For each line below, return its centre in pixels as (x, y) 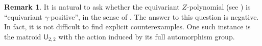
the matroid (23, 36)
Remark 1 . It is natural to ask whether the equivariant (92, 7)
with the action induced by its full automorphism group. (147, 36)
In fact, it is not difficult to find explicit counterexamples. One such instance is (127, 27)
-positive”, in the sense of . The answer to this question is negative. (153, 16)
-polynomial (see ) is (219, 7)
